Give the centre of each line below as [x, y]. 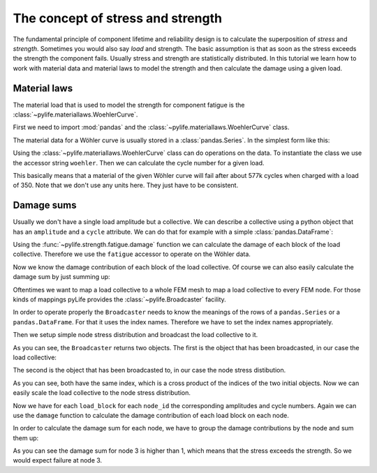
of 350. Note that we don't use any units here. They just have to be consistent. [126, 186]
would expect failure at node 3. [58, 460]
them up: [26, 438]
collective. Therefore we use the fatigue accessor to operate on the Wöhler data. [132, 254]
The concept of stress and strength [118, 18]
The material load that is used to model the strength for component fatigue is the [129, 105]
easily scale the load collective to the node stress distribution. [102, 393]
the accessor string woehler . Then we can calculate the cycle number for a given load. [139, 163]
